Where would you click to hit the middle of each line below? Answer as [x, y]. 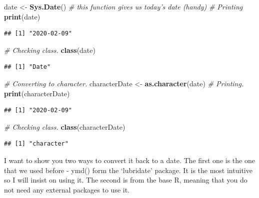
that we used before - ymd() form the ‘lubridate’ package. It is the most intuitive [128, 170]
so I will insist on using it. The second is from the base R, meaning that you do [126, 180]
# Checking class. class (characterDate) [65, 126]
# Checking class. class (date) [50, 50]
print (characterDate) [37, 93]
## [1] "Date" [27, 67]
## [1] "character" [36, 144]
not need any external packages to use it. [67, 189]
